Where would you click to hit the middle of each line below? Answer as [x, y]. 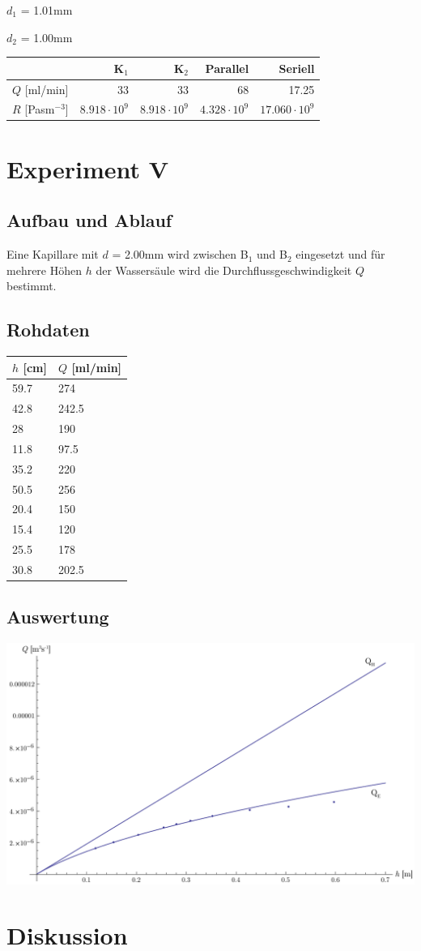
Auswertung [58, 617]
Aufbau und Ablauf [89, 220]
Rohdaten [48, 330]
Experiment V [88, 168]
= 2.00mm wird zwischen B [180, 254]
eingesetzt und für [340, 254]
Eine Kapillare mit [53, 254]
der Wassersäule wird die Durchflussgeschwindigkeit [224, 270]
